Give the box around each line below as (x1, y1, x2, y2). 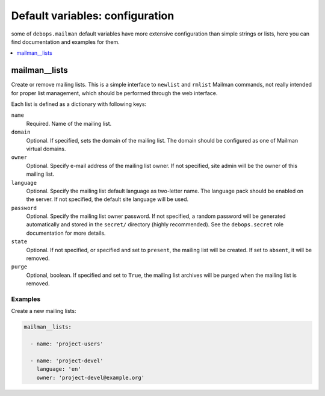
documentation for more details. (26, 229, 106, 237)
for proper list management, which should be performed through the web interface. (11, 89, 218, 96)
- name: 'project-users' (30, 341, 104, 347)
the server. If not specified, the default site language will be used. (26, 196, 189, 203)
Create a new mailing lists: (11, 308, 76, 315)
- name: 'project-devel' (30, 357, 104, 364)
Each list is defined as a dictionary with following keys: (11, 101, 147, 108)
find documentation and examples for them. (11, 38, 120, 45)
